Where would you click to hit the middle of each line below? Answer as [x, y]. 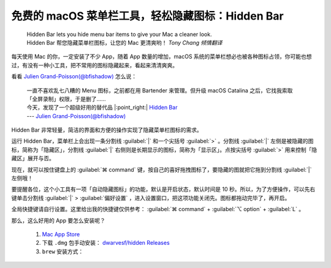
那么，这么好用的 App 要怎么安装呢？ [58, 220]
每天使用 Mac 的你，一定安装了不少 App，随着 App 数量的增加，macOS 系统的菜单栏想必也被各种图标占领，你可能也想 [162, 57]
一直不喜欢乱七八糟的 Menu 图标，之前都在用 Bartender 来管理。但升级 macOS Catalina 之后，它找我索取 [160, 90]
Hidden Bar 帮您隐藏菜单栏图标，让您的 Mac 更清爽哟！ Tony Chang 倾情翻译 [124, 42]
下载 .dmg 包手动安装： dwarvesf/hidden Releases [106, 243]
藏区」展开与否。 [33, 158]
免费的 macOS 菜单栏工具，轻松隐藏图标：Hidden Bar [148, 16]
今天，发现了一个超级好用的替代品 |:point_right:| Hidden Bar [102, 108]
